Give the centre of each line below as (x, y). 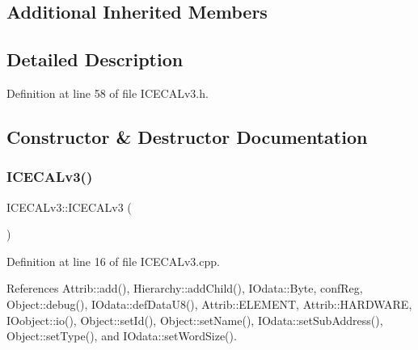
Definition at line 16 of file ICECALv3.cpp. (113, 261)
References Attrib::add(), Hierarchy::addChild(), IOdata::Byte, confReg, (185, 288)
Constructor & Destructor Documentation (187, 136)
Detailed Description (95, 59)
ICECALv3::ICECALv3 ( (69, 207)
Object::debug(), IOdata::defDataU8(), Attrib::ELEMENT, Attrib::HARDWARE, (209, 304)
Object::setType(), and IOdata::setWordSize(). (122, 336)
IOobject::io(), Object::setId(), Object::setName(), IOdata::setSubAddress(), (195, 320)
